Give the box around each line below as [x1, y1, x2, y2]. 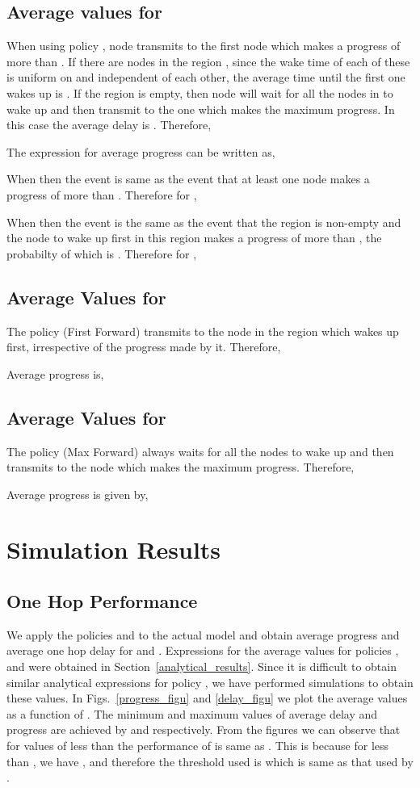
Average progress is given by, [6, 485, 149, 502]
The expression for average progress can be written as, [6, 143, 275, 160]
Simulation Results [6, 533, 221, 566]
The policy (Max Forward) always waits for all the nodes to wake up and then [6, 442, 394, 459]
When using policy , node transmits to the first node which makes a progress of [6, 37, 401, 54]
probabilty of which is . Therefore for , [6, 245, 197, 262]
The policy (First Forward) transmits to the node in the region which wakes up [6, 322, 399, 339]
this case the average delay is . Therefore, [6, 116, 212, 133]
